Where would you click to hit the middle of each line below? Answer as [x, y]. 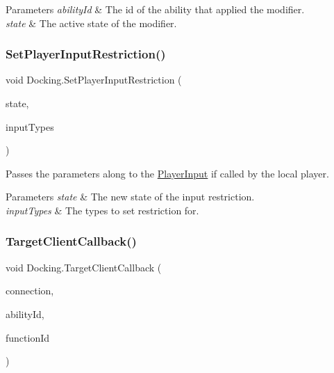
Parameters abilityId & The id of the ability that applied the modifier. [155, 9]
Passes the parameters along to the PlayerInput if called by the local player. [167, 173]
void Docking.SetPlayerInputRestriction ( [94, 80]
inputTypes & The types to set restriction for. [102, 210]
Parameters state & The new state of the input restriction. [130, 197]
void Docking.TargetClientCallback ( [84, 267]
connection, [30, 291]
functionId [28, 337]
